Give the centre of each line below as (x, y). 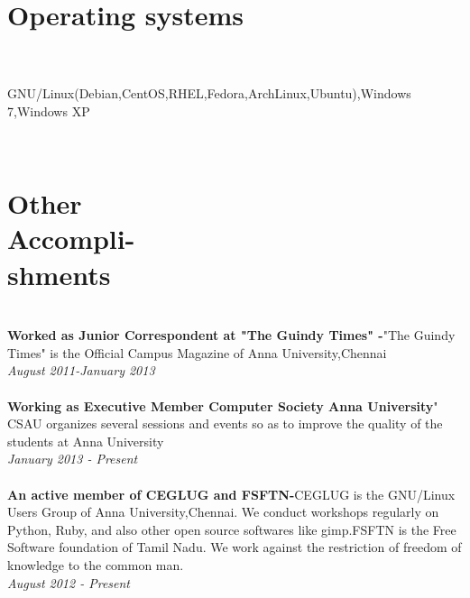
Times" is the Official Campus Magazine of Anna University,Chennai (197, 352)
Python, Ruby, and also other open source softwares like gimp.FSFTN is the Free (232, 529)
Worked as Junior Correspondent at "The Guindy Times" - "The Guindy (231, 335)
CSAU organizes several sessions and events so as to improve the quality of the (225, 423)
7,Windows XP (49, 110)
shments (59, 274)
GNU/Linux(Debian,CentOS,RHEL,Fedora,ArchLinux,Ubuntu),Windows (209, 93)
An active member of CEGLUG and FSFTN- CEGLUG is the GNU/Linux (231, 494)
